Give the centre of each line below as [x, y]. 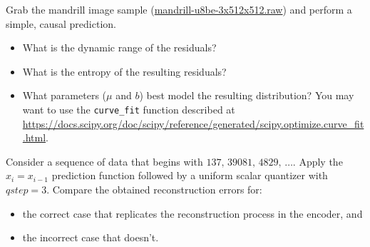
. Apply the [318, 161]
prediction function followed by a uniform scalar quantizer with [190, 175]
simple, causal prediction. [61, 23]
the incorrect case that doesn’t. [91, 237]
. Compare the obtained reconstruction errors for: [154, 189]
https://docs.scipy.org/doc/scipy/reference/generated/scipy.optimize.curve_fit [193, 123]
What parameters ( [65, 95]
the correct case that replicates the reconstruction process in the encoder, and [192, 213]
